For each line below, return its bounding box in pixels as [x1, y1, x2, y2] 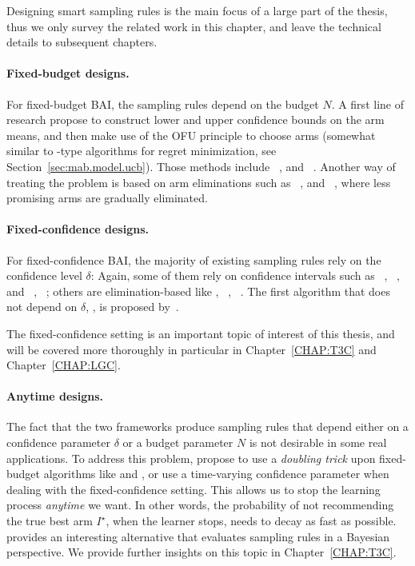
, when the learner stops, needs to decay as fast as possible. [106, 512, 397, 529]
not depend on [6, 298, 78, 315]
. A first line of [331, 95, 404, 112]
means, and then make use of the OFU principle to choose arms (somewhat [6, 126, 376, 143]
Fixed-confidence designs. [6, 221, 150, 237]
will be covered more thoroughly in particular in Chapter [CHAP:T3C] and [6, 341, 377, 357]
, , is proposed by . [86, 298, 179, 315]
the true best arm [6, 512, 93, 529]
